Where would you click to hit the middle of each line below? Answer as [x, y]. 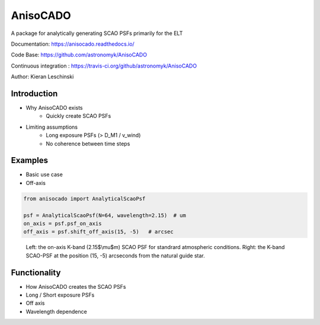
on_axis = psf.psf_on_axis [63, 224]
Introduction [34, 93]
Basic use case [44, 174]
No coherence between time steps [88, 144]
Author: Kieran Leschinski [42, 77]
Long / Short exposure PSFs [60, 295]
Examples [30, 160]
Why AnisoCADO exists [54, 108]
